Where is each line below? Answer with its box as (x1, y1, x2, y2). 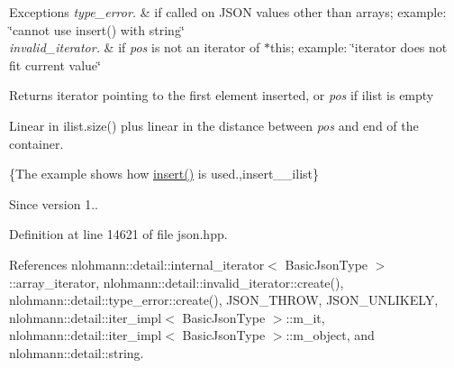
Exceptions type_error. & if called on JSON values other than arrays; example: (9, 3, 447, 21)
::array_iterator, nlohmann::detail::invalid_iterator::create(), (9, 272, 344, 291)
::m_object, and (286, 326, 375, 345)
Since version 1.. (9, 194, 98, 213)
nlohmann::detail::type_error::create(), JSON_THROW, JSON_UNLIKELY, (9, 290, 439, 309)
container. (9, 133, 64, 152)
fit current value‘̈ (9, 55, 101, 74)
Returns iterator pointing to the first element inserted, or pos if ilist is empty (9, 86, 434, 105)
